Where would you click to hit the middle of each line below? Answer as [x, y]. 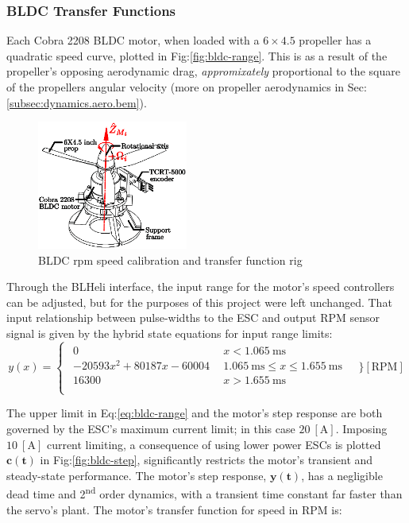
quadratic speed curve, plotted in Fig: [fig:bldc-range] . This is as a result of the [197, 55]
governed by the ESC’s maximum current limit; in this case [151, 428]
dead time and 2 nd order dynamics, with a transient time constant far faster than [204, 492]
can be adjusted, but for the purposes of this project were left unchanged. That [199, 302]
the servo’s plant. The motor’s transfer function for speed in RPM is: [174, 509]
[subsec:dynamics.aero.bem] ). [77, 102]
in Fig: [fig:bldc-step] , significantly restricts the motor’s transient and [206, 460]
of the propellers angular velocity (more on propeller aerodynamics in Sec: [187, 87]
